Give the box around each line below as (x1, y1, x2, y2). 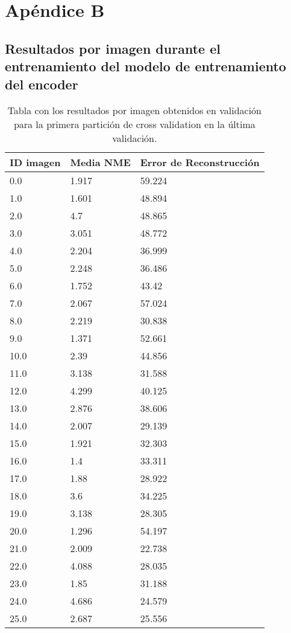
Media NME (70, 155, 131, 170)
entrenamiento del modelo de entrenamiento (5, 57, 286, 76)
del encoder (5, 74, 78, 93)
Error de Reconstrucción (140, 155, 260, 170)
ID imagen (10, 155, 61, 170)
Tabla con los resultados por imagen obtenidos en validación (7, 103, 261, 118)
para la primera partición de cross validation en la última (13, 117, 255, 132)
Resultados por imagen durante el (5, 39, 221, 57)
